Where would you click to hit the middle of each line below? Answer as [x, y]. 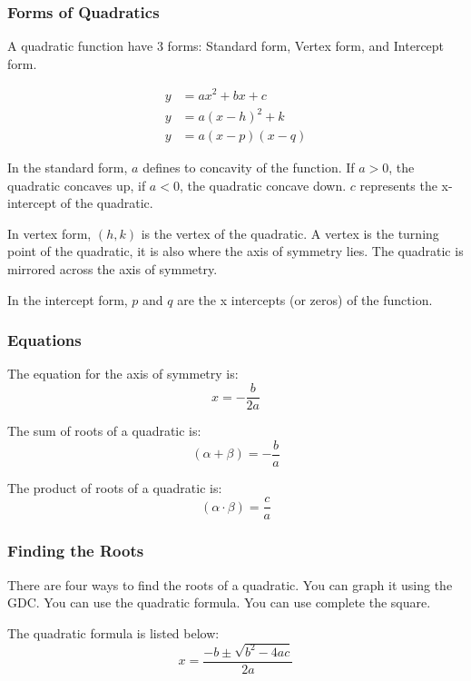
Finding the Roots [76, 551]
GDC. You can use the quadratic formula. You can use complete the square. [219, 602]
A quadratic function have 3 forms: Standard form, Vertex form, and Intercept [226, 46]
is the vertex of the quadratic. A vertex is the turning [290, 233]
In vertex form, [49, 233]
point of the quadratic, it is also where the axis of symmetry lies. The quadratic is [235, 251]
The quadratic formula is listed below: [113, 632]
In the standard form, [68, 168]
